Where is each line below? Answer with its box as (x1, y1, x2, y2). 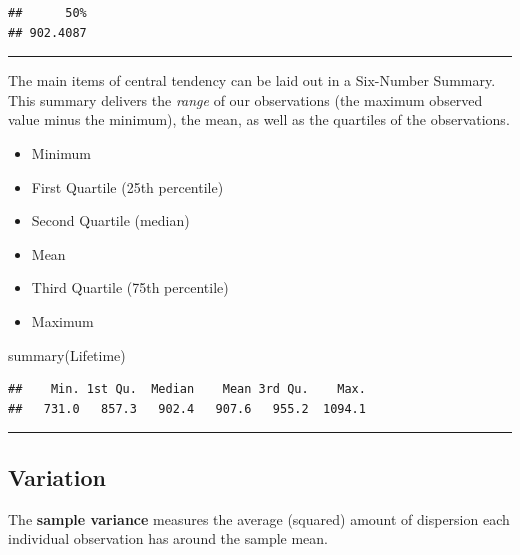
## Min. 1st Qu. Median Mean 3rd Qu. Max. (8, 382, 366, 397)
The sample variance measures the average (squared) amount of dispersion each (8, 508, 510, 529)
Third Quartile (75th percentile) (31, 277, 229, 298)
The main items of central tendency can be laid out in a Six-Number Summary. (8, 70, 496, 91)
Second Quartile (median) (31, 210, 190, 231)
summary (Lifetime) (8, 344, 126, 365)
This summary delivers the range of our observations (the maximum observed (8, 89, 483, 110)
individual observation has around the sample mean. (8, 528, 329, 549)
